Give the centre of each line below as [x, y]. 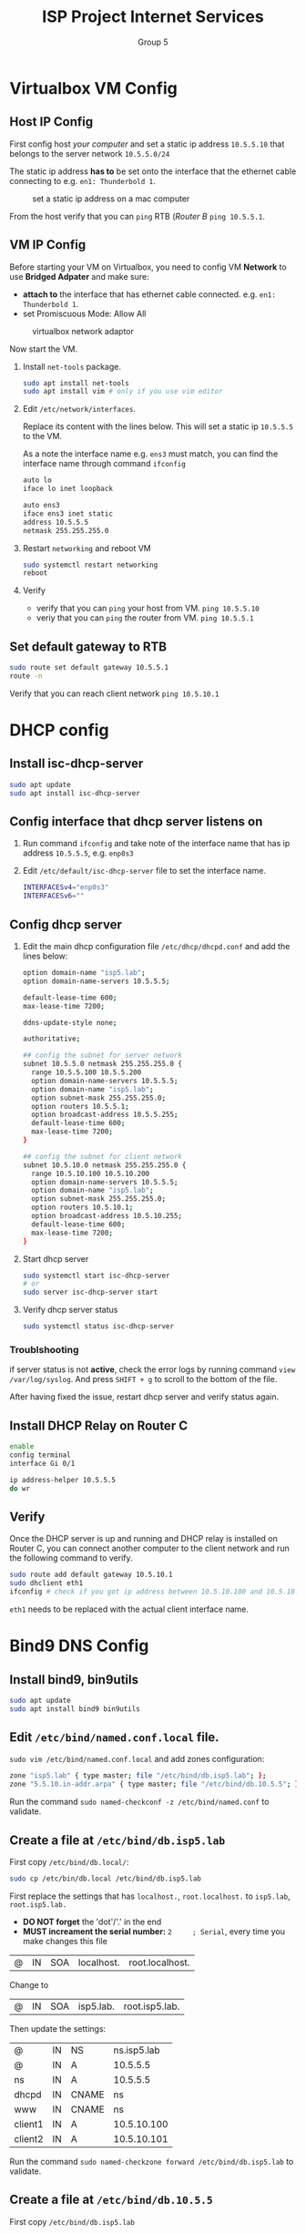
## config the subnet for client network [102, 1156]
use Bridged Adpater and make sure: [79, 276]
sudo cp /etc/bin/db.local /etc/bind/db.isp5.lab [106, 1879]
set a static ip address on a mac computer [111, 199]
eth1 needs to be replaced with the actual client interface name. [129, 1609]
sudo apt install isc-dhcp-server [75, 793]
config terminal [40, 1455]
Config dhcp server [66, 924]
